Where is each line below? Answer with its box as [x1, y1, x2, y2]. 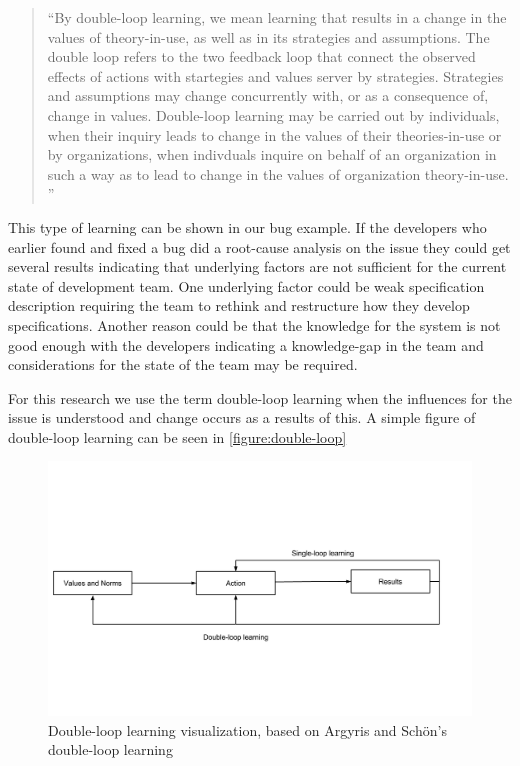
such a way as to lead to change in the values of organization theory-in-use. [47, 163, 509, 184]
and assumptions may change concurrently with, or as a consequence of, [47, 85, 489, 106]
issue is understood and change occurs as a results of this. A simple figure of [8, 407, 476, 428]
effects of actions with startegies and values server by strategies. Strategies [47, 65, 504, 86]
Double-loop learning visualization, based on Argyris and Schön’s [48, 719, 447, 740]
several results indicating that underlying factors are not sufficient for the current [8, 256, 507, 277]
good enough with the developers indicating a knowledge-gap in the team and [8, 334, 484, 355]
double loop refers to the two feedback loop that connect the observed [47, 46, 476, 67]
